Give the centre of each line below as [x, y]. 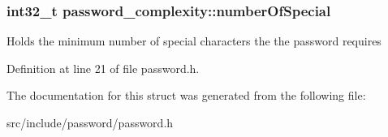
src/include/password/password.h [90, 122]
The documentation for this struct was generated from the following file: [186, 95]
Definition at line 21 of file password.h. [103, 68]
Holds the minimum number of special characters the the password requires [194, 41]
